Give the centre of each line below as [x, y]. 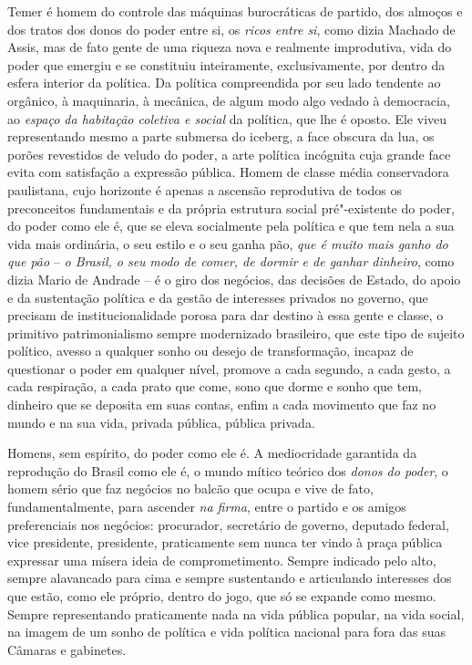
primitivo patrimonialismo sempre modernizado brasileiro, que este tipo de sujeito [236, 332]
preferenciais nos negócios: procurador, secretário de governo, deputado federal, [228, 524]
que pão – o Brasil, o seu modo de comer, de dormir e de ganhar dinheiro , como [231, 261]
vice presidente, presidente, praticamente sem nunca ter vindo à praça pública [225, 542]
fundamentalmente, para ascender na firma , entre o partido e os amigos [207, 507]
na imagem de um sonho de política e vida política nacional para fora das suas [227, 632]
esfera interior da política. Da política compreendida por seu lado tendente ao [224, 83]
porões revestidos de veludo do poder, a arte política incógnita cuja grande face [229, 154]
